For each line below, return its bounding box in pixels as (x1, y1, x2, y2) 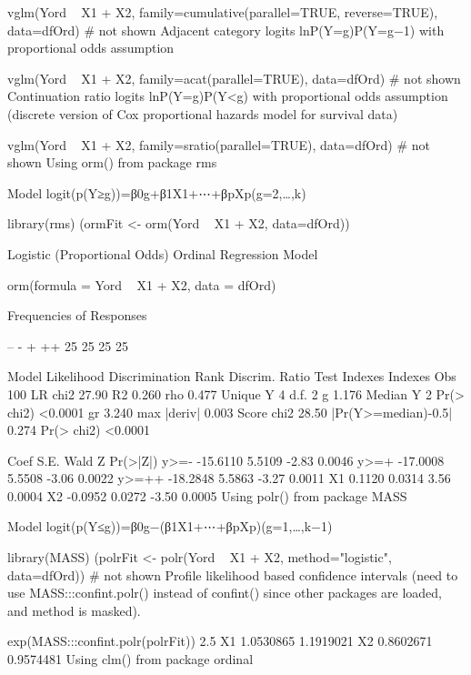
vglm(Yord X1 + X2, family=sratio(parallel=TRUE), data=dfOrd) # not (7, 135, 431, 154)
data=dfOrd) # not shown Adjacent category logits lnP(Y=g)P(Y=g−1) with (7, 20, 445, 39)
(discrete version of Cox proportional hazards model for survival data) (7, 104, 398, 123)
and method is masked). (7, 600, 141, 620)
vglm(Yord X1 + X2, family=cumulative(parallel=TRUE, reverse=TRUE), (7, 3, 438, 21)
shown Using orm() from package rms (7, 153, 217, 172)
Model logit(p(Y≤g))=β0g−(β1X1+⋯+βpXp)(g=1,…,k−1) (7, 517, 333, 536)
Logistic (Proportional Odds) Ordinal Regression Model (7, 244, 318, 263)
